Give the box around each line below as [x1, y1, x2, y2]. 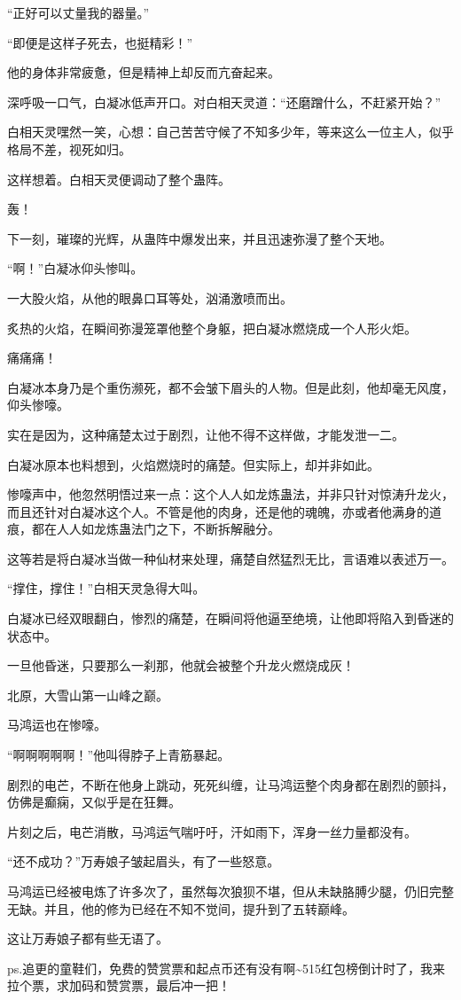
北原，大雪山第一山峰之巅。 [7, 685, 168, 704]
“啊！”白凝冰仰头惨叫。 [7, 259, 144, 277]
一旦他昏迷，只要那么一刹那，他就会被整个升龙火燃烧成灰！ [7, 656, 355, 675]
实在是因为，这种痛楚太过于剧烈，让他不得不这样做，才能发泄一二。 [7, 425, 404, 443]
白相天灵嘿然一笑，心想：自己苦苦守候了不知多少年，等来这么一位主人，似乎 [7, 122, 454, 141]
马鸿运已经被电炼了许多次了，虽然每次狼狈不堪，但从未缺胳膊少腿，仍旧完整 [7, 882, 454, 900]
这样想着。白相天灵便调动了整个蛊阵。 [7, 169, 230, 188]
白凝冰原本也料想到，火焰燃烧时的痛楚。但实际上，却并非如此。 [7, 455, 379, 473]
